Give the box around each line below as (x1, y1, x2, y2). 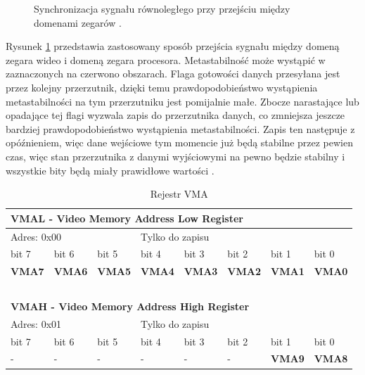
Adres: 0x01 (11, 316, 62, 331)
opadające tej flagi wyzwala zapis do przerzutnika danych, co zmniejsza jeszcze (6, 108, 345, 122)
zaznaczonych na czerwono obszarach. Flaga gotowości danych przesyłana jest (6, 66, 340, 81)
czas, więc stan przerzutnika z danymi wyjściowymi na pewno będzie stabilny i (6, 148, 345, 163)
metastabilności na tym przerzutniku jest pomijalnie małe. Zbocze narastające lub (6, 94, 359, 108)
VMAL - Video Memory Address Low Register (11, 210, 243, 225)
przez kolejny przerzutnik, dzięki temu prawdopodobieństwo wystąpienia (6, 80, 318, 94)
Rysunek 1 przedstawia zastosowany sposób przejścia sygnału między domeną (6, 39, 340, 53)
